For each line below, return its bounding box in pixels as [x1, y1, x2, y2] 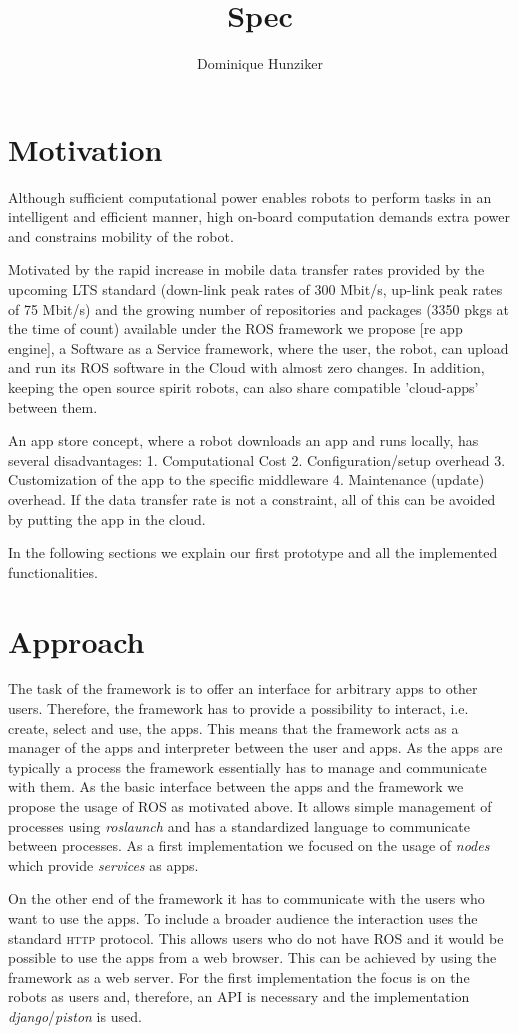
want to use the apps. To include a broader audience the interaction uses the [8, 908, 478, 928]
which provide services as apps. [8, 854, 199, 875]
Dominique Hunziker [197, 53, 323, 74]
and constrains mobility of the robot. [8, 225, 234, 246]
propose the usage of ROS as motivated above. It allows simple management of [8, 796, 492, 817]
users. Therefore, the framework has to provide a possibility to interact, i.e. [8, 698, 469, 719]
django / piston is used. [8, 1005, 142, 1026]
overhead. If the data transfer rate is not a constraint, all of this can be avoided [8, 488, 496, 509]
